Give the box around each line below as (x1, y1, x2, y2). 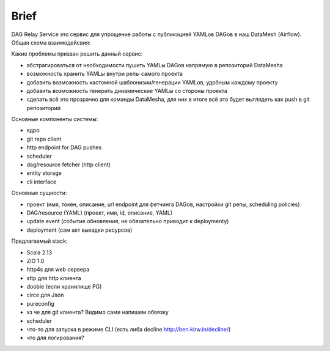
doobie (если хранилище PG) (26, 283, 102, 290)
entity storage (26, 169, 62, 177)
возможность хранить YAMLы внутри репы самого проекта (26, 70, 183, 78)
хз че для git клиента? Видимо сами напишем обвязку (26, 309, 169, 316)
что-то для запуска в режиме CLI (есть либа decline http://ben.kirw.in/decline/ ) (26, 326, 231, 333)
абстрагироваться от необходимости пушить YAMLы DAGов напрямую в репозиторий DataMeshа (26, 61, 284, 68)
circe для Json (26, 291, 64, 299)
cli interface (26, 178, 57, 185)
